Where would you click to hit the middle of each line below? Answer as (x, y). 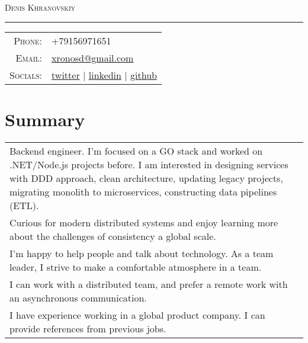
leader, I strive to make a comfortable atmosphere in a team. (136, 267)
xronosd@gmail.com (93, 57)
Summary (45, 119)
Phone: (28, 40)
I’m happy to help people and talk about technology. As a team (142, 253)
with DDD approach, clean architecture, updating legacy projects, (146, 178)
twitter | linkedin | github (104, 75)
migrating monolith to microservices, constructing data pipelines (143, 191)
